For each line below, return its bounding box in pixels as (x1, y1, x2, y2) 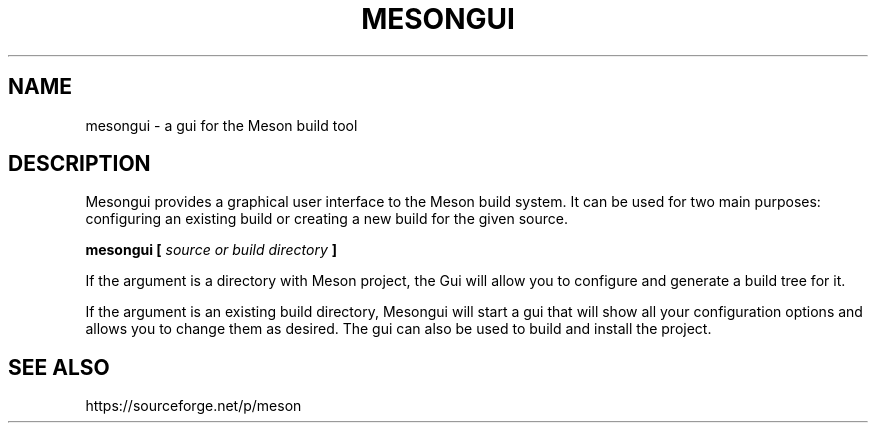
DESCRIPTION (8, 151, 151, 177)
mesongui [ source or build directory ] (85, 241, 337, 259)
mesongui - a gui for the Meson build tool (85, 116, 358, 134)
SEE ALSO (8, 354, 110, 380)
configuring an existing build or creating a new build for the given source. (85, 210, 568, 228)
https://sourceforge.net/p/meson (85, 397, 302, 415)
